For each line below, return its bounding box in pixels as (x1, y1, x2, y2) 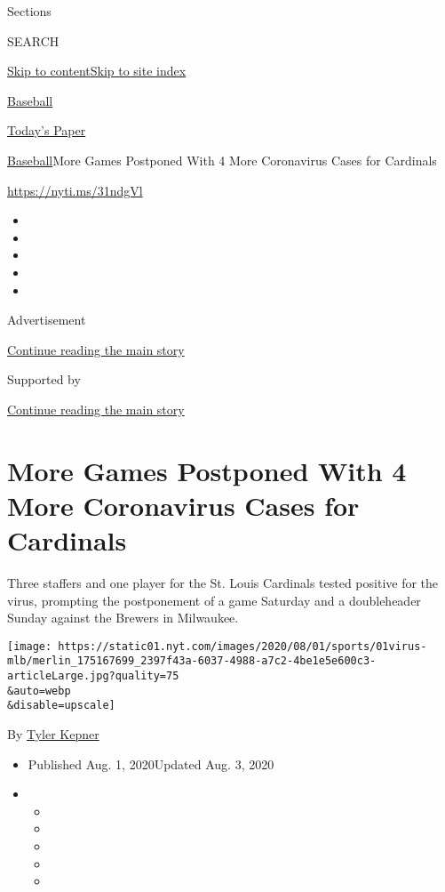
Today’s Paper (7, 121, 86, 140)
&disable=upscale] (7, 699, 115, 712)
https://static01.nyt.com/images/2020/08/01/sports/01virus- (58, 639, 427, 653)
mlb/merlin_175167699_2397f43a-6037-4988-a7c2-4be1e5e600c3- (7, 655, 377, 668)
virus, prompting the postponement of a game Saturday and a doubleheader (7, 591, 421, 609)
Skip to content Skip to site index (7, 61, 187, 80)
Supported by (7, 370, 81, 389)
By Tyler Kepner (7, 725, 99, 743)
